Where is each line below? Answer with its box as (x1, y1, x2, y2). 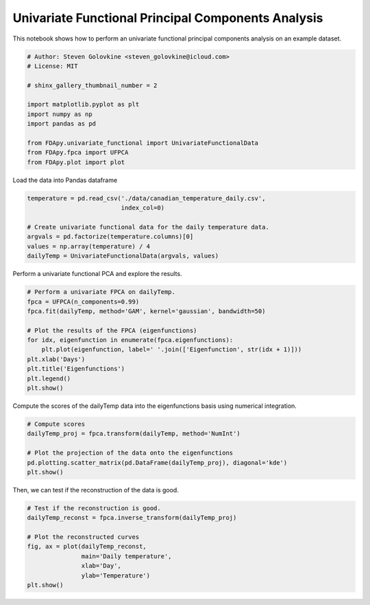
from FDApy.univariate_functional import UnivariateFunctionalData (27, 139, 259, 147)
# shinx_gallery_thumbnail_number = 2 (27, 81, 158, 89)
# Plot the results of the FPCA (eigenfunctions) (27, 326, 197, 334)
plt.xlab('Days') (27, 355, 86, 363)
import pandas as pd (27, 120, 96, 128)
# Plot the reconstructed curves (27, 533, 140, 541)
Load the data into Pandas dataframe (12, 176, 118, 184)
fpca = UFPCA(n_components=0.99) (27, 297, 140, 306)
